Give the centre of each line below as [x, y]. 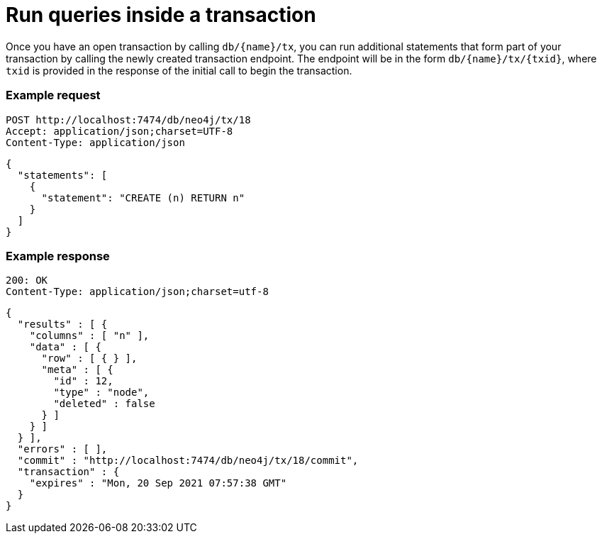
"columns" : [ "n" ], [89, 336]
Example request [53, 95]
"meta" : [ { [77, 370]
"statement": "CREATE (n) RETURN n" [143, 198]
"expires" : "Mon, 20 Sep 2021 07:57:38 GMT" [158, 483]
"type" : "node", [101, 393]
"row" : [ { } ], [89, 359]
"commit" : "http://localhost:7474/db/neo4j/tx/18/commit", [188, 461]
